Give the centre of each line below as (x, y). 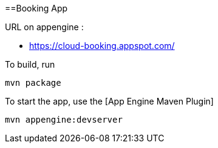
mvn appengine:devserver (64, 120)
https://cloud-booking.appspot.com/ (102, 46)
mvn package (33, 83)
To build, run (30, 64)
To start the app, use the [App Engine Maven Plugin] (109, 101)
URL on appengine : (44, 27)
